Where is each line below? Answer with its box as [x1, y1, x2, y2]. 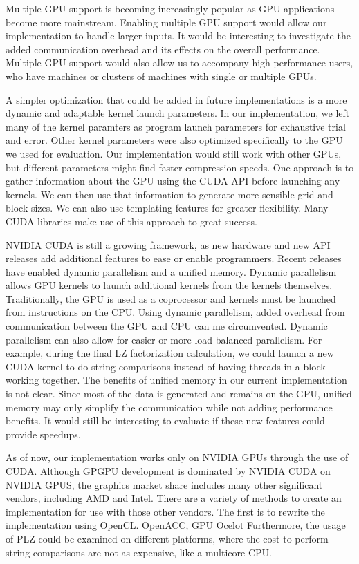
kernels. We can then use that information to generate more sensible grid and [6, 187, 333, 201]
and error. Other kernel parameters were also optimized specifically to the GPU [6, 133, 343, 147]
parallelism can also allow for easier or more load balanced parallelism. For [6, 332, 322, 346]
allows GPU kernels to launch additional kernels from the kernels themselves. [6, 278, 333, 292]
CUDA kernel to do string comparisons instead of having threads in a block [6, 359, 326, 373]
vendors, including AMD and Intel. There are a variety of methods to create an [6, 491, 342, 505]
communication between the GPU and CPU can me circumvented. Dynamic [6, 319, 328, 333]
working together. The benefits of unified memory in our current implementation [6, 373, 347, 387]
